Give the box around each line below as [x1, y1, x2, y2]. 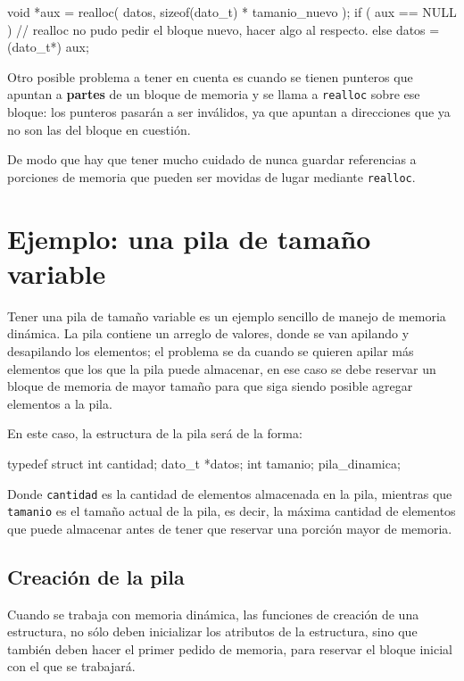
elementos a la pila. [7, 394, 112, 412]
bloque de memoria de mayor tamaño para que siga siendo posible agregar [7, 377, 413, 395]
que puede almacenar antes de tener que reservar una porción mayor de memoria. [7, 519, 452, 537]
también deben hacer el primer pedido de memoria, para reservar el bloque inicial [7, 639, 452, 658]
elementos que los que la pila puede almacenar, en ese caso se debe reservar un [7, 359, 436, 378]
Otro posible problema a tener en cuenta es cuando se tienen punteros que [7, 67, 413, 86]
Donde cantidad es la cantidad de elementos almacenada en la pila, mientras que [7, 484, 452, 502]
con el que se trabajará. [7, 657, 136, 676]
